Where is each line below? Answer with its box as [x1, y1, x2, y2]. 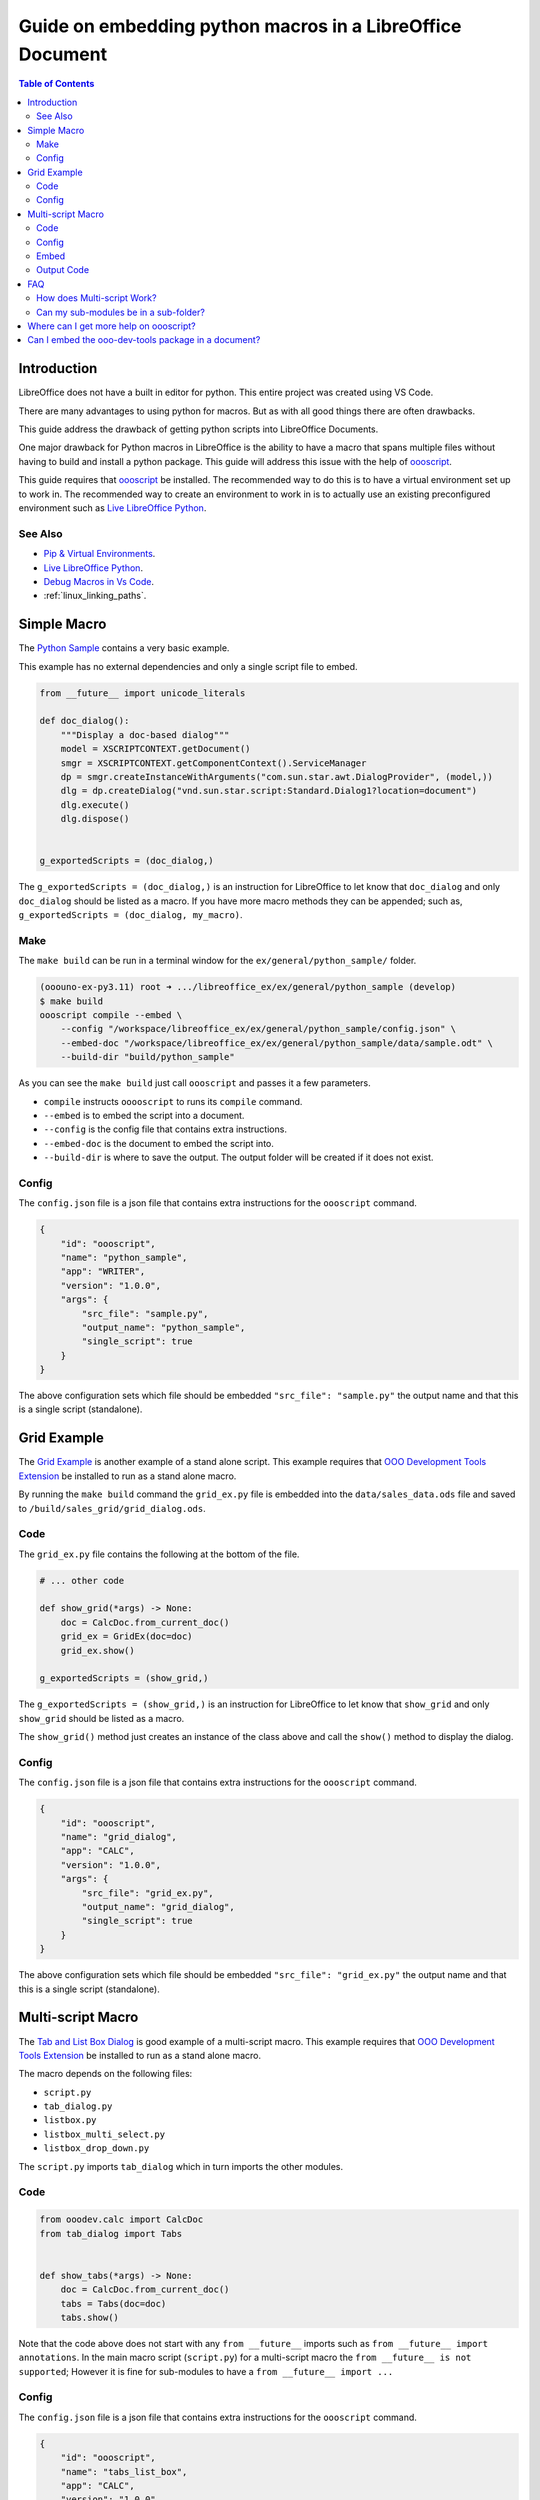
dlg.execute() [60, 799, 130, 810]
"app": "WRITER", [60, 1266, 146, 1277]
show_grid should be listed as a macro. [18, 1712, 185, 1724]
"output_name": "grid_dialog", [81, 1901, 235, 1913]
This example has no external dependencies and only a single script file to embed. [18, 660, 359, 672]
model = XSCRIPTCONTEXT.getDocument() [60, 743, 251, 755]
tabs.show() [60, 2311, 120, 2323]
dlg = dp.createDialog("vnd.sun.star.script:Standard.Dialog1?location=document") [60, 785, 478, 797]
